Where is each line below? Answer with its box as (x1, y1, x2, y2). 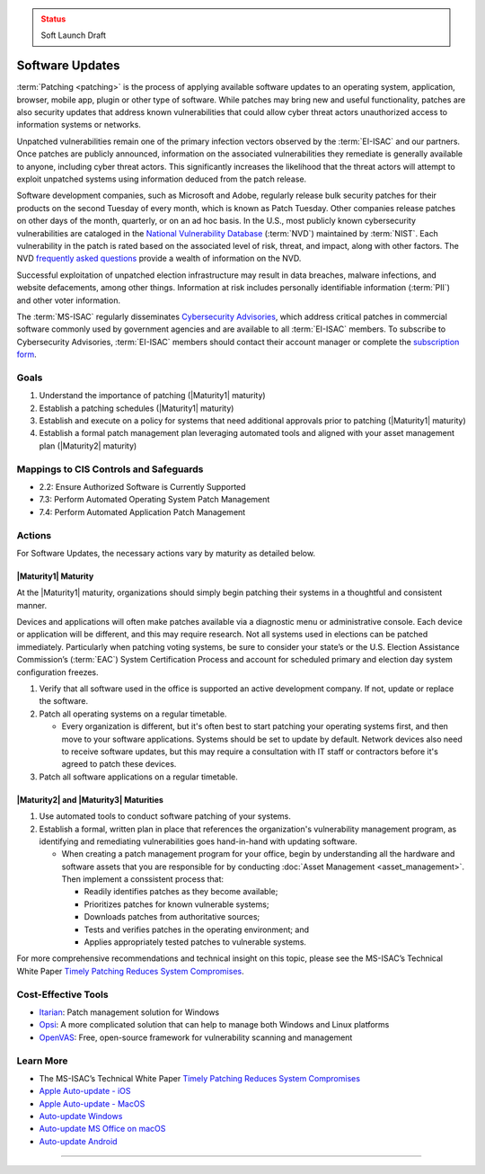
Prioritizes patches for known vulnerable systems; (84, 899, 269, 910)
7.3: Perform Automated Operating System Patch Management (39, 494, 270, 505)
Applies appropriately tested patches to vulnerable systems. (84, 937, 307, 947)
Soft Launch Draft (40, 30, 107, 40)
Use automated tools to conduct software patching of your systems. (39, 811, 292, 822)
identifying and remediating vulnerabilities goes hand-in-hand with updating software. (39, 836, 358, 847)
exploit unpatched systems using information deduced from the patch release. (16, 173, 307, 184)
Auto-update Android (39, 1135, 118, 1146)
